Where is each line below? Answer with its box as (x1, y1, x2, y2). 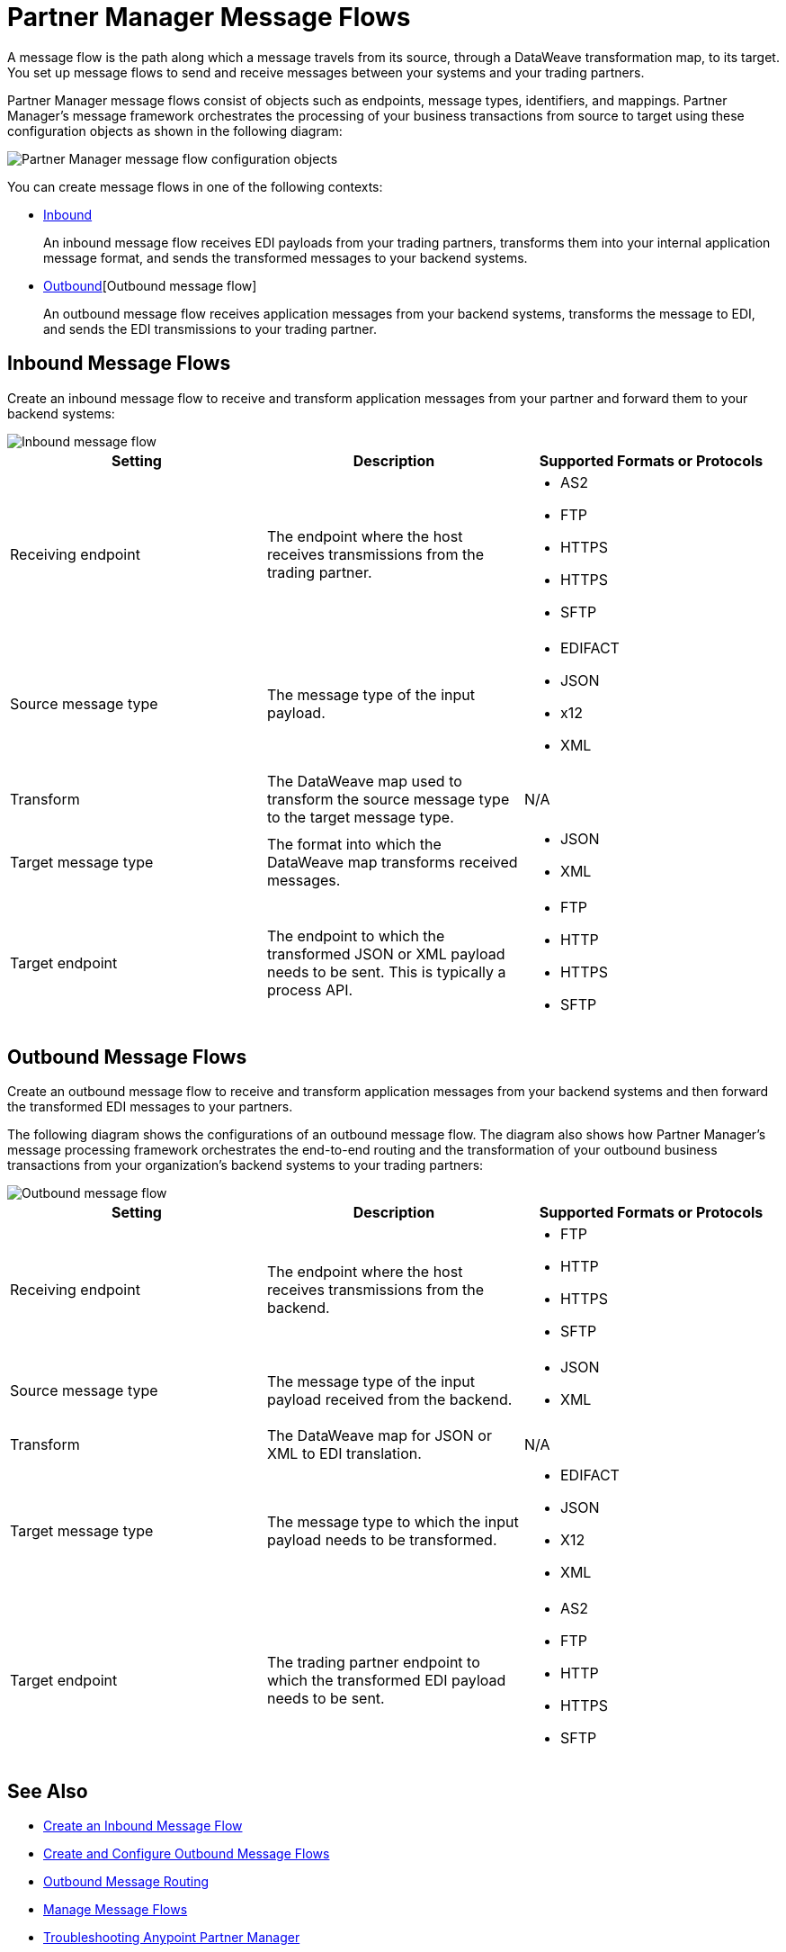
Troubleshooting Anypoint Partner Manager (43, 1930, 300, 1946)
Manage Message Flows (43, 1902, 188, 1918)
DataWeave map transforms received (266, 852, 518, 871)
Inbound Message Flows (7, 352, 231, 375)
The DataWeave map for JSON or (266, 1426, 492, 1445)
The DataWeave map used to (266, 771, 462, 790)
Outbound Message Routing (43, 1874, 210, 1890)
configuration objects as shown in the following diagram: (7, 122, 343, 139)
